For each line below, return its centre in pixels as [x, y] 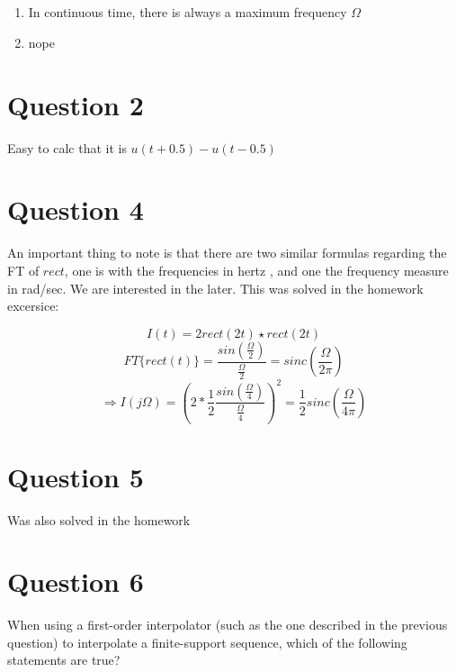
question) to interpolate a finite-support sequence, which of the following [207, 642]
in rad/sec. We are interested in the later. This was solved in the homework [215, 288]
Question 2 [76, 104]
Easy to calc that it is [67, 147]
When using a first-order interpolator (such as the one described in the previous [228, 625]
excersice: [33, 306]
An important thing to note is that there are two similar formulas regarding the [227, 253]
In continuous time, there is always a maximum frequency [188, 12]
